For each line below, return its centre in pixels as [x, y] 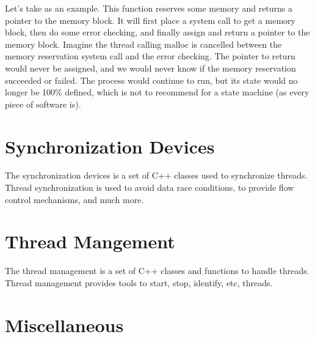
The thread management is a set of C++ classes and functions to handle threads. [157, 271]
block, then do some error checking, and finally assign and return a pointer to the [157, 32]
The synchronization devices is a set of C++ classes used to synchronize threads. [156, 175]
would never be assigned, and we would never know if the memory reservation [150, 68]
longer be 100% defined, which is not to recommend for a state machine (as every [157, 92]
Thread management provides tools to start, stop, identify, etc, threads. [139, 282]
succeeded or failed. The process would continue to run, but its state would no [151, 80]
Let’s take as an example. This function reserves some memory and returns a [149, 8]
